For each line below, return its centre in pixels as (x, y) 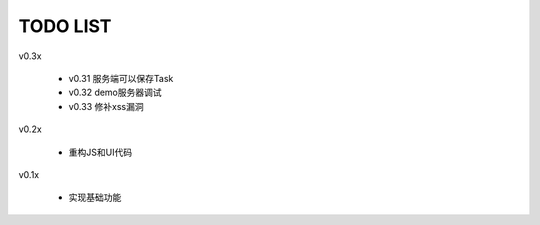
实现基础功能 (95, 197)
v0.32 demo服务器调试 (115, 92)
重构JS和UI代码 (100, 152)
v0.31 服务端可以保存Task (121, 78)
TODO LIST (65, 26)
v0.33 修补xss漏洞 (106, 106)
